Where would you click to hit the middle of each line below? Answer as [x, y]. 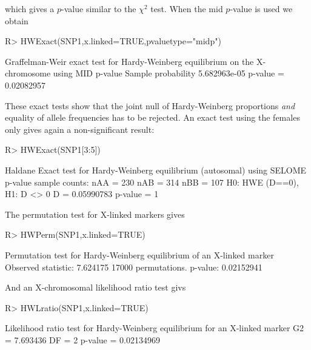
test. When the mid [187, 8]
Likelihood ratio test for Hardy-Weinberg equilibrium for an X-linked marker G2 [155, 328]
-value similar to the [99, 8]
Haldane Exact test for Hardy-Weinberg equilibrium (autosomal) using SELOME [156, 170]
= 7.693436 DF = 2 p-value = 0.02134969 [82, 339]
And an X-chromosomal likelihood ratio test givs [95, 287]
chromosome [28, 73]
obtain [17, 20]
